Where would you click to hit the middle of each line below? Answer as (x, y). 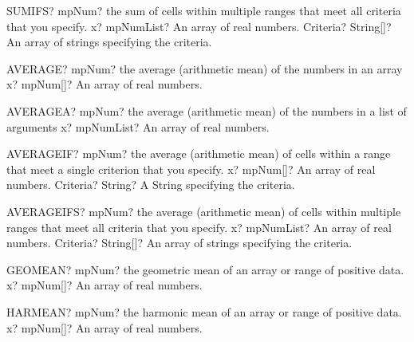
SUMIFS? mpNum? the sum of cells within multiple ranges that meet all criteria (204, 10)
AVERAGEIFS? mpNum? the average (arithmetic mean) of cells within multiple (204, 211)
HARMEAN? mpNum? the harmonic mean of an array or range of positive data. (204, 311)
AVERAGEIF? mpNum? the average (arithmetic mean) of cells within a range (199, 153)
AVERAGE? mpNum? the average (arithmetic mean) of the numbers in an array (205, 68)
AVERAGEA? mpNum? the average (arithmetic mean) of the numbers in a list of (207, 110)
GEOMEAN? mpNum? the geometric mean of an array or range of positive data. (205, 269)
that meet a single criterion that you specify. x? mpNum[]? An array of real (191, 169)
